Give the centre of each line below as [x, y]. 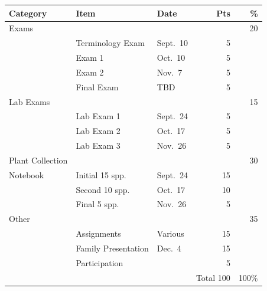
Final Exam [97, 86]
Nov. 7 [170, 72]
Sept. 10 [172, 43]
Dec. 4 [169, 248]
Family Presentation [112, 248]
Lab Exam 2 [98, 131]
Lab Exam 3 [98, 145]
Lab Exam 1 [98, 116]
